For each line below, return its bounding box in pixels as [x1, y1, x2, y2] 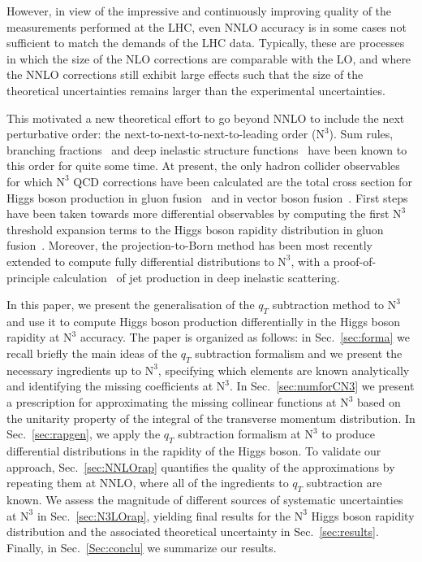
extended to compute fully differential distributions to [6, 252, 274, 269]
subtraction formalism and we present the [195, 345, 403, 362]
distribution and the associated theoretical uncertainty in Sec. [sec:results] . [6, 523, 379, 540]
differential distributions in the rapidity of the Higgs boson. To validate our [6, 442, 381, 460]
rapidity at [6, 329, 60, 346]
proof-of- [333, 252, 377, 269]
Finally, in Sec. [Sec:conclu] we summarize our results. [6, 538, 277, 555]
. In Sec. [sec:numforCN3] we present [230, 377, 415, 394]
